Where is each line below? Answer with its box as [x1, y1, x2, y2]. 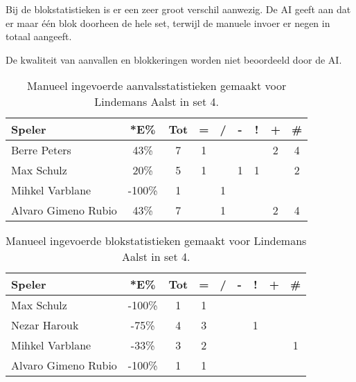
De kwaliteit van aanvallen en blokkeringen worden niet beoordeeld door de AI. [6, 52, 342, 66]
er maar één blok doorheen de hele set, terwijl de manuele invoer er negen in [6, 15, 330, 30]
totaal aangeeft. [6, 29, 72, 44]
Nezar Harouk [11, 317, 79, 334]
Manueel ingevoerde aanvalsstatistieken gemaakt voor [27, 78, 287, 94]
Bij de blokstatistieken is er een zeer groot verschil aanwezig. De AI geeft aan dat [6, 2, 351, 16]
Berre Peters [11, 142, 71, 158]
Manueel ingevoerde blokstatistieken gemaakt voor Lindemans [6, 233, 307, 249]
